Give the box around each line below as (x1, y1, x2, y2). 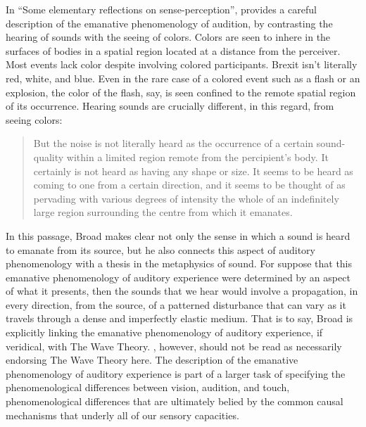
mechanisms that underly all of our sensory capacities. (6, 407, 239, 422)
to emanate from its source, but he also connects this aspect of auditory (6, 242, 315, 257)
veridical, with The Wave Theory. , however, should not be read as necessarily (6, 338, 342, 353)
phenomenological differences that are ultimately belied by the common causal (6, 394, 343, 409)
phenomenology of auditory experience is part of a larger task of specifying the (6, 366, 346, 381)
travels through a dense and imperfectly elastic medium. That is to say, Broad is (6, 311, 353, 326)
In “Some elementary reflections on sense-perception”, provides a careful (6, 2, 317, 16)
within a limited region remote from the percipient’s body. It (66, 149, 329, 164)
